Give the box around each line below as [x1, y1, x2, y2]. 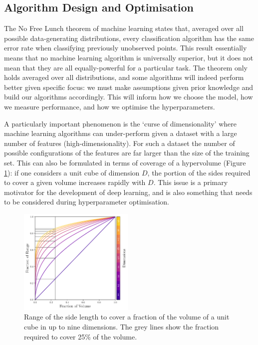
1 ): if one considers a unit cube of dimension [4, 167, 140, 177]
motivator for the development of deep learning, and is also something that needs [4, 186, 253, 197]
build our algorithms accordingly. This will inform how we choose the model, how [4, 91, 253, 102]
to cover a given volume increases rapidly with [4, 177, 146, 187]
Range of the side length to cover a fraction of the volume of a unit [24, 311, 230, 322]
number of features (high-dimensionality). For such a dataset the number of [4, 137, 235, 148]
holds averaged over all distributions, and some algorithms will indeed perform [4, 72, 244, 82]
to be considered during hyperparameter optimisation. [4, 196, 169, 207]
